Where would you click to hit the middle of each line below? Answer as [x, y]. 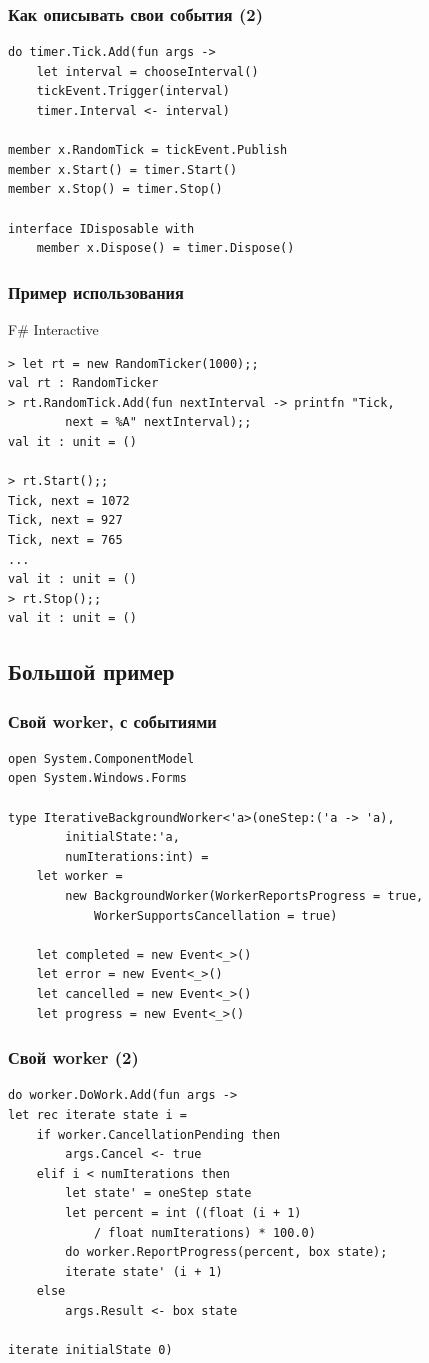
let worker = [79, 876]
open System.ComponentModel [101, 758]
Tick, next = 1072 [69, 500]
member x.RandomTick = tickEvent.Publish [148, 150]
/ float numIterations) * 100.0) [204, 1232]
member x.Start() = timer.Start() [123, 169]
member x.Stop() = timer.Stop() [115, 189]
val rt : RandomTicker [83, 383]
